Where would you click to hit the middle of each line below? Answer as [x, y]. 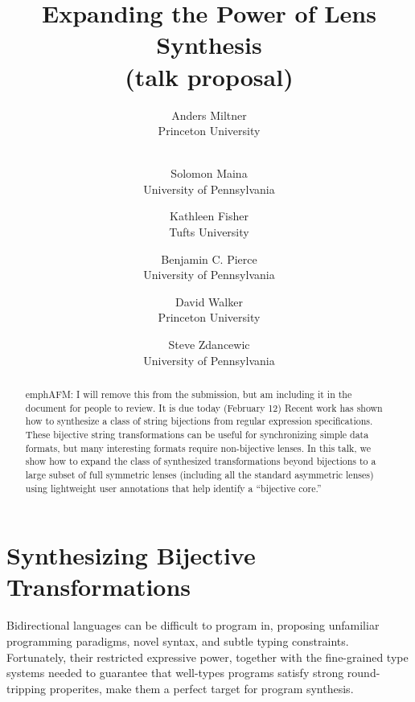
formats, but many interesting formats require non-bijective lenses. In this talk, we [198, 447]
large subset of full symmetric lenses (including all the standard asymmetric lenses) [199, 474]
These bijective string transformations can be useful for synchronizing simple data [197, 434]
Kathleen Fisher [209, 216]
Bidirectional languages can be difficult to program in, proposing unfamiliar [193, 625]
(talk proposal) [209, 76]
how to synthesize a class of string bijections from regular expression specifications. [199, 421]
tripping [27, 688]
